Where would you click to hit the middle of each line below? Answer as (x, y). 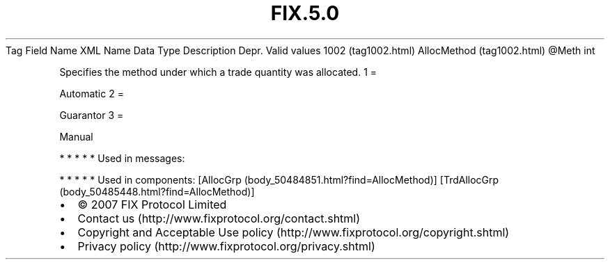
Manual (76, 136)
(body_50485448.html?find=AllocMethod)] (157, 191)
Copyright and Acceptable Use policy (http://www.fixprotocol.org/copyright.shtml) (294, 232)
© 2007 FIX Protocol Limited (152, 204)
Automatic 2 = (92, 93)
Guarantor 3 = (92, 115)
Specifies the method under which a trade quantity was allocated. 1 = (218, 72)
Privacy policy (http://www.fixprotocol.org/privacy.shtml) (226, 246)
